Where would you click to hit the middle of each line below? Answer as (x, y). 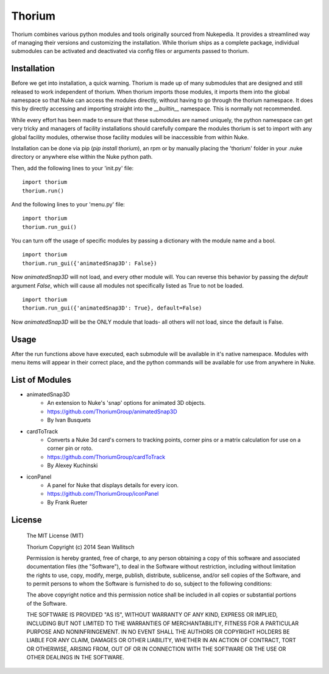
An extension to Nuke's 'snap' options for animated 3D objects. (126, 403)
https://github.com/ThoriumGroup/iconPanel (103, 494)
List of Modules (41, 379)
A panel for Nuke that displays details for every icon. (113, 485)
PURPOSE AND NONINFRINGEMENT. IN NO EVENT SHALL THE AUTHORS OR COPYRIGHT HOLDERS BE (158, 632)
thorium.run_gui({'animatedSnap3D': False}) (90, 263)
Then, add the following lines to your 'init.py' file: (73, 168)
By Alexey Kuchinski (73, 466)
